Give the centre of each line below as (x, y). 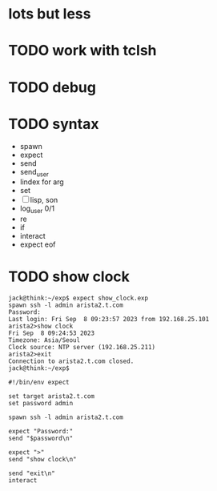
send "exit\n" (32, 473)
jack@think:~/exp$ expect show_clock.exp (78, 298)
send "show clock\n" (43, 460)
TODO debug (52, 87)
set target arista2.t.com (51, 396)
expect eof (38, 244)
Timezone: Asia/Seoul (44, 340)
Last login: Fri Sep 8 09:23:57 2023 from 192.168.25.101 (109, 320)
